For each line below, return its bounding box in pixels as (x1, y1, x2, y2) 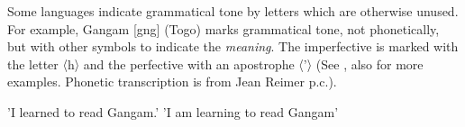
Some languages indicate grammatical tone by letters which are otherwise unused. (7, 2, 459, 20)
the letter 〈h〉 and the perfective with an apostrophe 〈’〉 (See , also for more (7, 54, 424, 73)
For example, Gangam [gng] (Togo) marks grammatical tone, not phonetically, (7, 19, 440, 38)
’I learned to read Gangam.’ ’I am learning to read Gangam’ (7, 102, 339, 121)
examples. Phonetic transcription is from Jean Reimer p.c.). (7, 72, 337, 91)
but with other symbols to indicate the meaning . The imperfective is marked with (7, 37, 459, 56)
